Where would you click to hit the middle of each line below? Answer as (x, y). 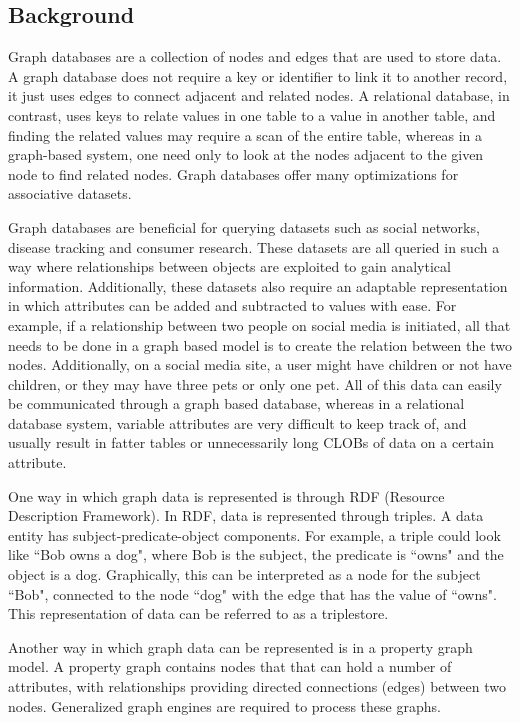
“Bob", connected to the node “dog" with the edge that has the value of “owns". (252, 593)
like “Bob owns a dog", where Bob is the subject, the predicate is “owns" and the (256, 554)
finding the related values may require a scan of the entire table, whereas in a (245, 134)
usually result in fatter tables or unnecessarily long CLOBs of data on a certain (251, 442)
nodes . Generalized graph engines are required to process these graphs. (224, 705)
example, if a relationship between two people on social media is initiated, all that (259, 324)
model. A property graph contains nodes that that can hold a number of (230, 666)
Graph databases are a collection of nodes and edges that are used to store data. (255, 56)
